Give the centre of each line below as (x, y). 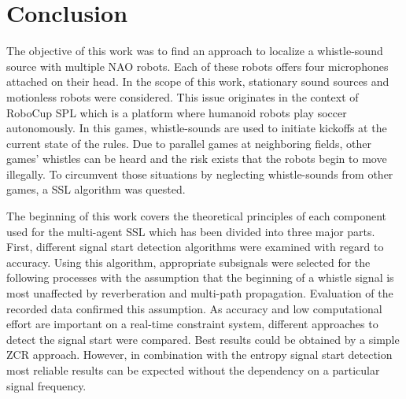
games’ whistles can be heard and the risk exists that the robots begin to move (197, 159)
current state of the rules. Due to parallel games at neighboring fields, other (189, 143)
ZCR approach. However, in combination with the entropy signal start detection (199, 355)
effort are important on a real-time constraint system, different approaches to (192, 324)
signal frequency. (46, 385)
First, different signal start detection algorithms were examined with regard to (195, 247)
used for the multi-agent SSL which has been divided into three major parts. (191, 231)
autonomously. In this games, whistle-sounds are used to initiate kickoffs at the (197, 128)
